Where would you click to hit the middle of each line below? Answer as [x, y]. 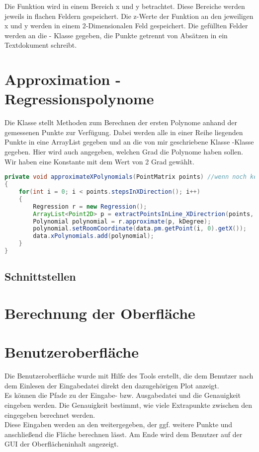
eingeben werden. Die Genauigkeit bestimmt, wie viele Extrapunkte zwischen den [129, 405]
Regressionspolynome [79, 99]
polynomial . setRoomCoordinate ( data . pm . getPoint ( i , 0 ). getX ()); [140, 229]
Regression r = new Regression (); [90, 206]
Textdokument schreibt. [41, 45]
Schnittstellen [40, 276]
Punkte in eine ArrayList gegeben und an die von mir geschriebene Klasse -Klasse [129, 142]
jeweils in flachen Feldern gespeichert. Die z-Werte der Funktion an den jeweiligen [129, 16]
